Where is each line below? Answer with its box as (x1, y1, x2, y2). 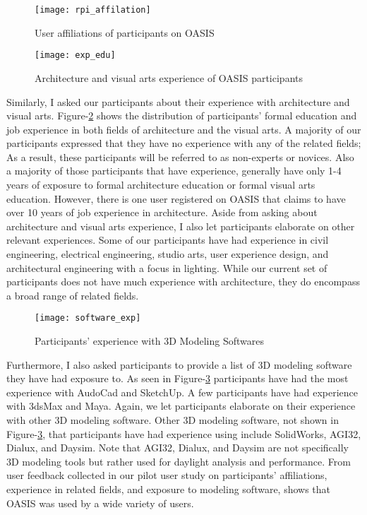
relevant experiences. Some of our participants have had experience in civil (6, 232, 329, 247)
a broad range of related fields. (6, 288, 139, 302)
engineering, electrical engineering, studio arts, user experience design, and (6, 247, 329, 261)
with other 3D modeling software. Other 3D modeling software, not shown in (6, 413, 339, 427)
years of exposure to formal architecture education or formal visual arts (6, 177, 315, 192)
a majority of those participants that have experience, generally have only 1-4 (6, 163, 342, 178)
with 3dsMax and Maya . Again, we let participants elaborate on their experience (6, 398, 356, 413)
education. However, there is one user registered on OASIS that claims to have (6, 191, 346, 206)
